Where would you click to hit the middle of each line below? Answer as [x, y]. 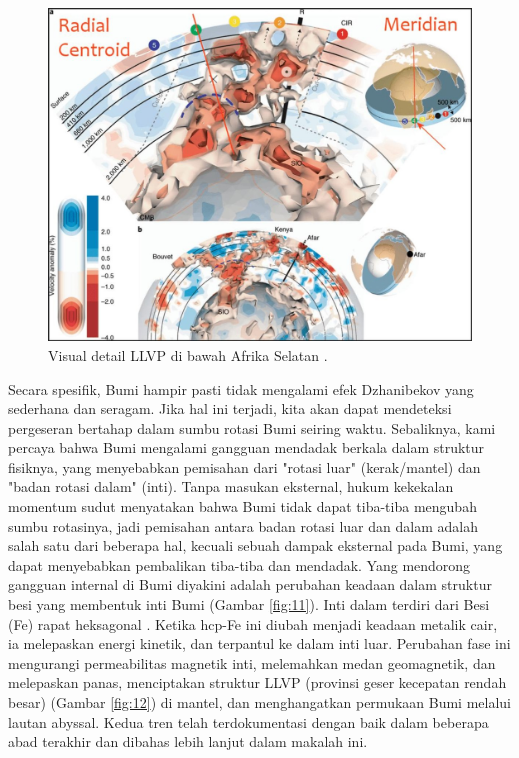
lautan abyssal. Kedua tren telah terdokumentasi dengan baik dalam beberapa [248, 721]
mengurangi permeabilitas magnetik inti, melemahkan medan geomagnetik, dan [252, 662]
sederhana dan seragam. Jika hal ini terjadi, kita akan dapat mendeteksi [230, 408]
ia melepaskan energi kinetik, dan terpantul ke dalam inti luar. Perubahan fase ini [259, 643]
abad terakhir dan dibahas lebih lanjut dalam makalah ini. [188, 741]
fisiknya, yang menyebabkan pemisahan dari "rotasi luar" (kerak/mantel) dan [244, 466]
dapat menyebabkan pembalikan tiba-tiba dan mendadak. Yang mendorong [239, 564]
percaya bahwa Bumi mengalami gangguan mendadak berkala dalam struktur [246, 447]
